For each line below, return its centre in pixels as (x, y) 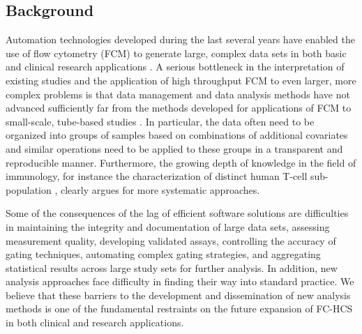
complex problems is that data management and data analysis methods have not (178, 94)
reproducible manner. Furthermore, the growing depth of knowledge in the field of (181, 162)
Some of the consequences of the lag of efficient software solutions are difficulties (177, 213)
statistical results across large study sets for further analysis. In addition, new (172, 267)
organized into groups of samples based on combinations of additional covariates (177, 135)
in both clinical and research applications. (95, 322)
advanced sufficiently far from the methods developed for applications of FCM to (179, 108)
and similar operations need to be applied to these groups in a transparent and (174, 148)
